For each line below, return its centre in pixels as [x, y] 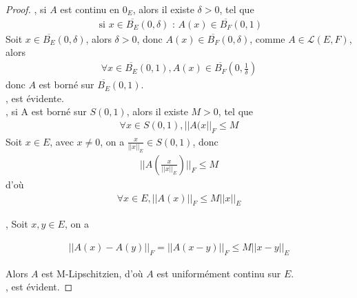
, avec [62, 141]
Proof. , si [26, 9]
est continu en [90, 9]
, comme [267, 38]
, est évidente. [35, 98]
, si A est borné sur [46, 111]
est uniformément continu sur [219, 273]
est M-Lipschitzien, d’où [92, 273]
